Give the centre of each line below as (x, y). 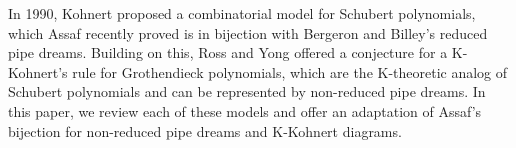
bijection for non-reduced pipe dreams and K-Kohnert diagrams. (205, 130)
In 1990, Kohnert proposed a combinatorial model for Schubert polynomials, (242, 13)
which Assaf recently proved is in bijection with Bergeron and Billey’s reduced (248, 32)
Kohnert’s (38, 71)
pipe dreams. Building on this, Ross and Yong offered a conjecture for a (228, 52)
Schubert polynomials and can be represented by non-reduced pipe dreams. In (247, 91)
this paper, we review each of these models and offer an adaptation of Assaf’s (245, 110)
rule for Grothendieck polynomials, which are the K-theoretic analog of (290, 71)
